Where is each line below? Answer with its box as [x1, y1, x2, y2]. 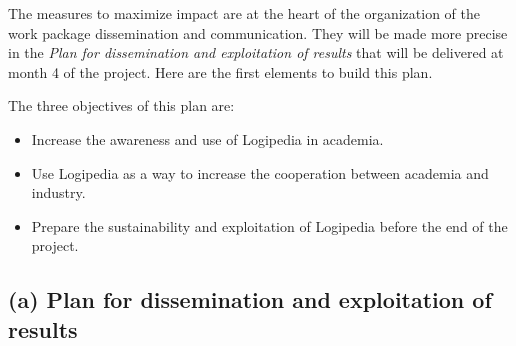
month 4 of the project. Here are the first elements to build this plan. [8, 61, 433, 82]
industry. [31, 182, 86, 203]
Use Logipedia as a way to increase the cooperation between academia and [31, 162, 489, 183]
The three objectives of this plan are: [8, 95, 235, 116]
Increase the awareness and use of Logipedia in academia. [31, 128, 384, 149]
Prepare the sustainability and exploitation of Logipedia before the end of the [31, 215, 508, 236]
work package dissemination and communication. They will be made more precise [8, 22, 508, 43]
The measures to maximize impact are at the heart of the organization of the [8, 3, 480, 23]
